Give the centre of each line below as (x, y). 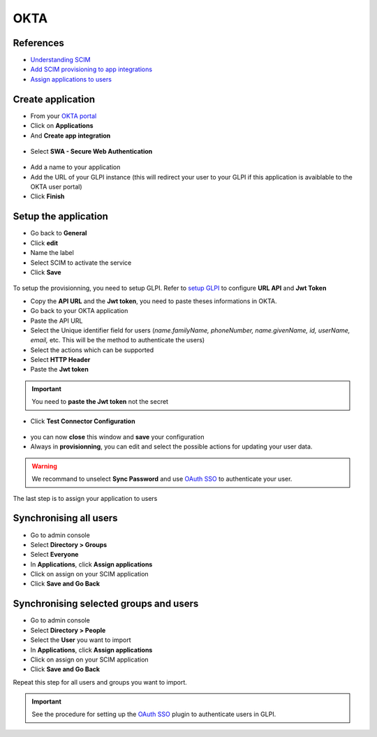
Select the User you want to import (81, 640)
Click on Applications (62, 126)
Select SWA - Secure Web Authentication (91, 151)
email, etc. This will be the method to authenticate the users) (118, 340)
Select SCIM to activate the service (81, 263)
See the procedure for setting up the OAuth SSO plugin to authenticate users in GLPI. (154, 714)
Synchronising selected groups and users (106, 604)
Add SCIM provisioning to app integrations (91, 69)
